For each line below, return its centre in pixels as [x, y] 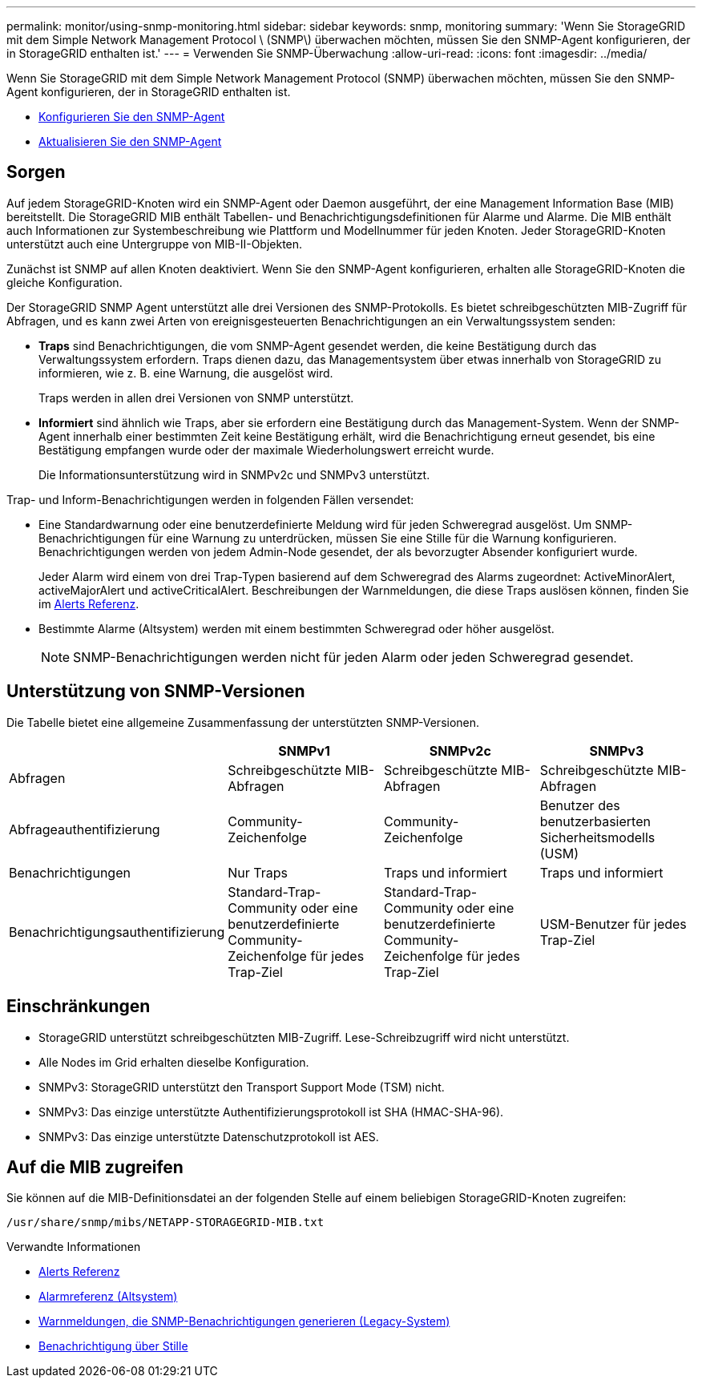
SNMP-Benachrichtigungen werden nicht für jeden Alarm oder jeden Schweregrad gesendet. [353, 657]
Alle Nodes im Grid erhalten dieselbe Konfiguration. [174, 1062]
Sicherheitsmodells [597, 837]
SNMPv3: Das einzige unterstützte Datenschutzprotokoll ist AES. [209, 1136]
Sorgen [36, 172]
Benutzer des [580, 805]
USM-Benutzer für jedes [613, 924]
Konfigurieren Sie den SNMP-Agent [132, 117]
